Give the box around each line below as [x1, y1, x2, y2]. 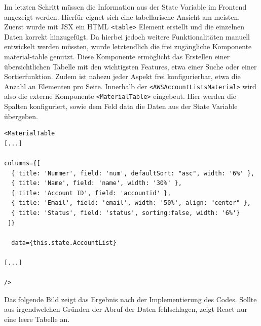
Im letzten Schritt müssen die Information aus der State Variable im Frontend [4, 2, 247, 12]
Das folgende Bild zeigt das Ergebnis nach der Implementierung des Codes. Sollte [4, 294, 257, 304]
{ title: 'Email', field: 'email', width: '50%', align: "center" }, [11, 199, 251, 207]
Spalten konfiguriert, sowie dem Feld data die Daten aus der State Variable [4, 101, 238, 112]
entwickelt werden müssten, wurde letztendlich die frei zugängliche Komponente [4, 41, 252, 52]
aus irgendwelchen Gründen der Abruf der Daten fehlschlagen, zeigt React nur [4, 304, 248, 314]
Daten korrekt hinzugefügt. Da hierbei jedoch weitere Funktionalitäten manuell [4, 31, 250, 42]
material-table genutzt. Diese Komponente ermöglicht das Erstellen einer [4, 51, 230, 62]
